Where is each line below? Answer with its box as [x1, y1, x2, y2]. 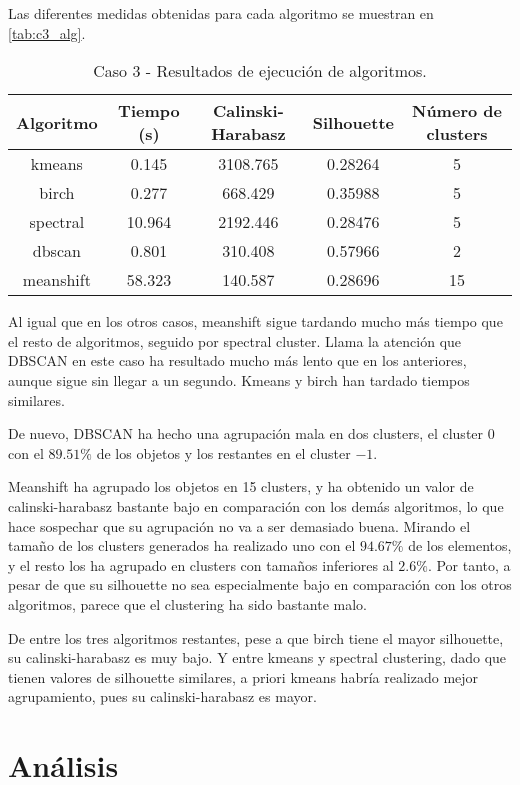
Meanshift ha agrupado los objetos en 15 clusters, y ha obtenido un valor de [8, 476, 474, 497]
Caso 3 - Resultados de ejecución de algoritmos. [93, 59, 427, 83]
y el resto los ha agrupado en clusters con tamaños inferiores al [8, 554, 394, 575]
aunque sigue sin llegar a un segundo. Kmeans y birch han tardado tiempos [8, 369, 470, 390]
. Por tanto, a [427, 554, 511, 575]
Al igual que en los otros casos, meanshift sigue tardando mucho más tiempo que [8, 311, 503, 332]
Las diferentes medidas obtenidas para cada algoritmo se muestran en [8, 3, 434, 23]
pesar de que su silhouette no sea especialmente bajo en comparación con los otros [8, 574, 512, 595]
